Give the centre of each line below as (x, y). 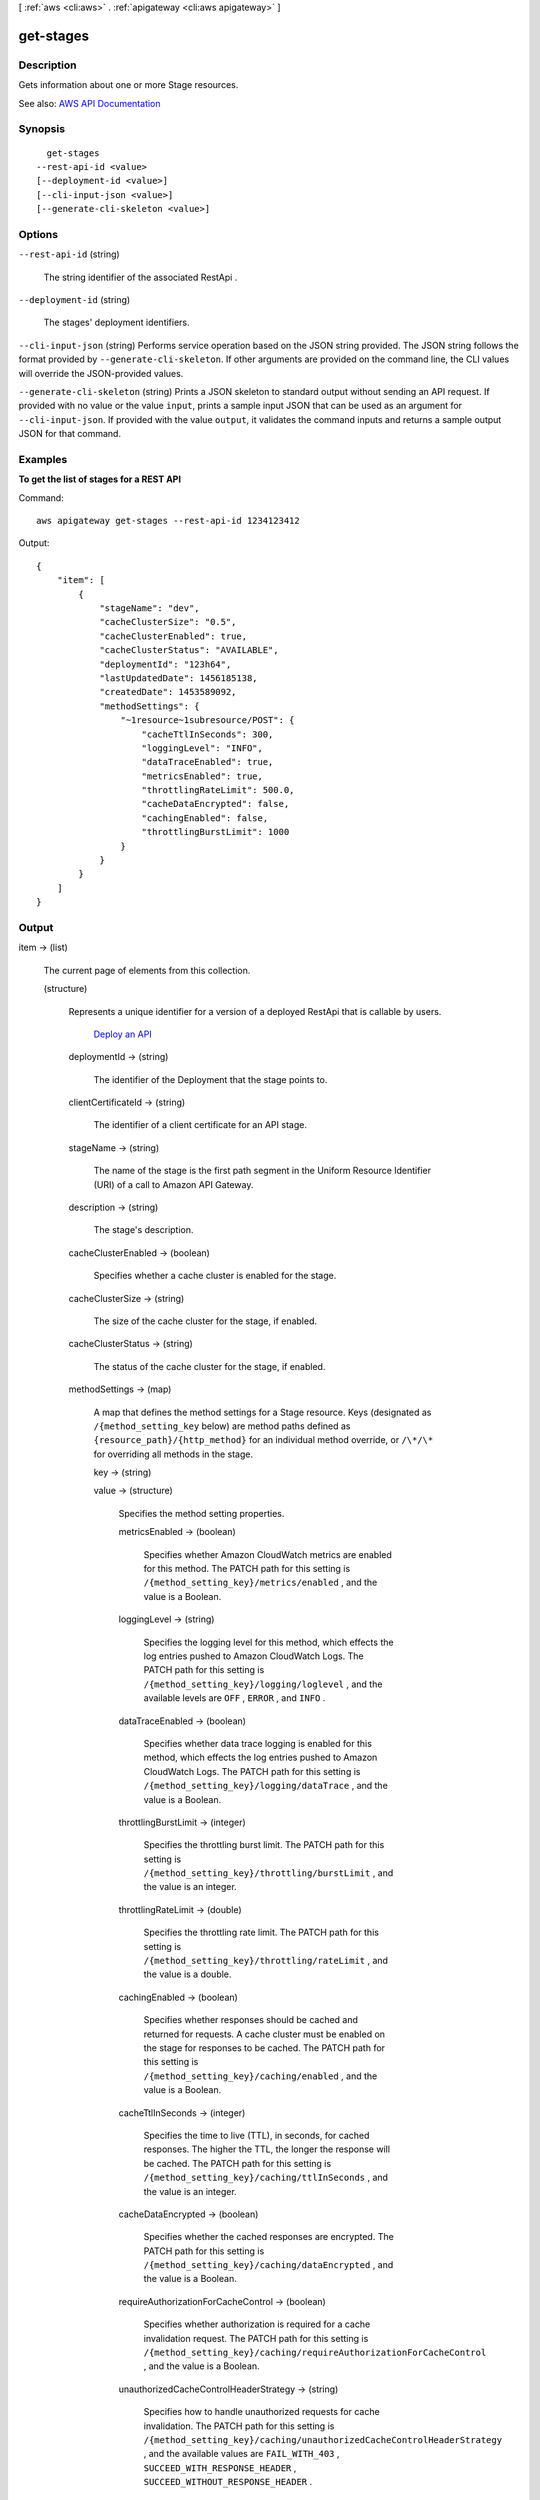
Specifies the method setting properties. (201, 1513)
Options (38, 234)
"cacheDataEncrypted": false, (215, 804)
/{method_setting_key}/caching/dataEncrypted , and (268, 2265)
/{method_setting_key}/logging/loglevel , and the (263, 1684)
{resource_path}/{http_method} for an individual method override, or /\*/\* (263, 1440)
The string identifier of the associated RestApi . (140, 277)
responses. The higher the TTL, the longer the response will (266, 2149)
